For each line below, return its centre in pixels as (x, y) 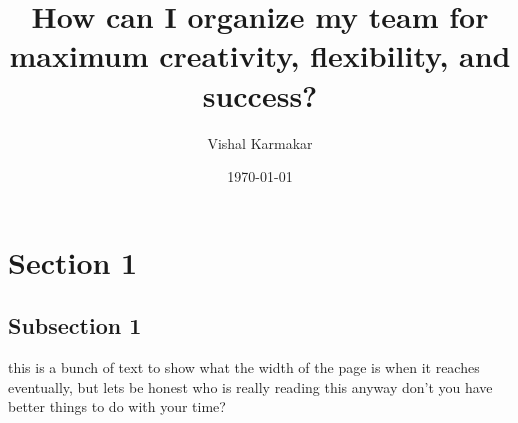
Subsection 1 (75, 325)
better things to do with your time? (117, 406)
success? (260, 94)
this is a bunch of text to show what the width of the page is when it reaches (244, 367)
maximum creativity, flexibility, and (260, 55)
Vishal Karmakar (260, 142)
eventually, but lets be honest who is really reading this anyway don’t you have (250, 386)
